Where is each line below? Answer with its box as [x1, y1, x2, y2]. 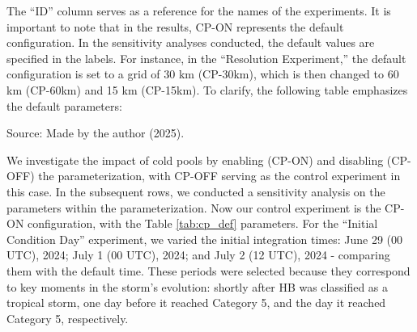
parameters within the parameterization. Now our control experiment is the [6, 199, 381, 216]
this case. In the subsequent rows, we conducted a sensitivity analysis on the [6, 183, 385, 200]
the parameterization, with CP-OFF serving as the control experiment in [38, 167, 401, 184]
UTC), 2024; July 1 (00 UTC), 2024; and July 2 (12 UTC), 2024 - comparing [6, 246, 390, 263]
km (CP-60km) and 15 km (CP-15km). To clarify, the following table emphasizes [6, 81, 408, 98]
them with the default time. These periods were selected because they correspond [6, 262, 411, 279]
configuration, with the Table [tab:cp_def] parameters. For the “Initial [28, 215, 378, 232]
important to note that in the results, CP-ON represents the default [6, 18, 344, 35]
